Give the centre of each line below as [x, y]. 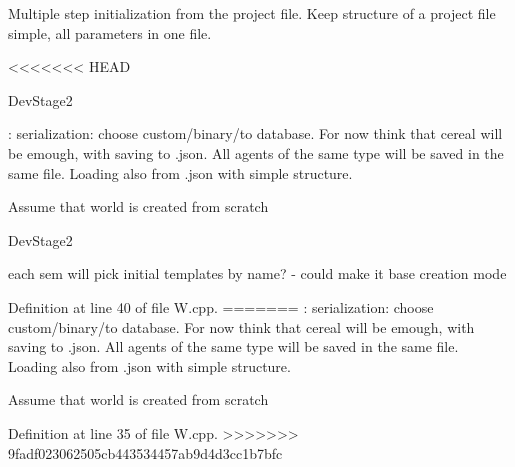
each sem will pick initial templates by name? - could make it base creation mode [257, 273]
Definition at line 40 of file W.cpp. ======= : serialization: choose [221, 306]
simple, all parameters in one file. [110, 32]
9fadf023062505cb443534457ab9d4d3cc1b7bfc [145, 452]
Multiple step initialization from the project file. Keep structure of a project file [252, 13]
